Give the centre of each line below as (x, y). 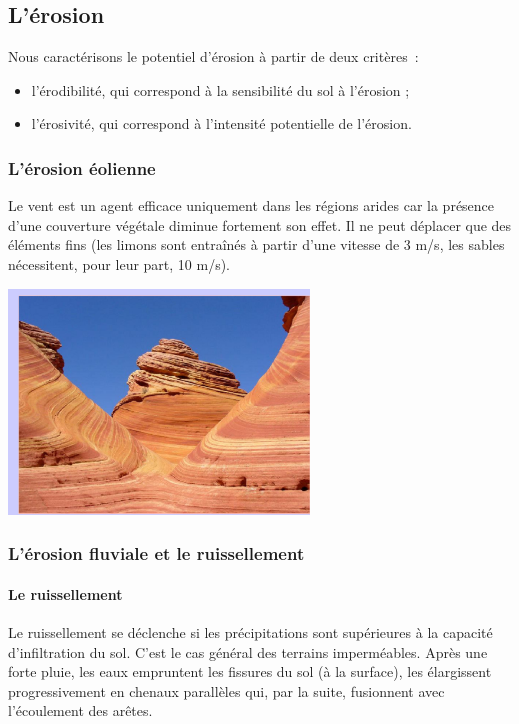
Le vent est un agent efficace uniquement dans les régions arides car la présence (251, 205)
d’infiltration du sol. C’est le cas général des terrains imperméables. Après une (248, 651)
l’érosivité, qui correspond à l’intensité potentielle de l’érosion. (221, 123)
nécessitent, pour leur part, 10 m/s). (119, 263)
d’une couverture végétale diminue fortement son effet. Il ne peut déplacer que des (260, 224)
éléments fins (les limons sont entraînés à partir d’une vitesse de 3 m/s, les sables (256, 244)
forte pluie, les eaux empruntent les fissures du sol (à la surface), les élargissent (250, 671)
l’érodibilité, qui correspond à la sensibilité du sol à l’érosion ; (220, 89)
